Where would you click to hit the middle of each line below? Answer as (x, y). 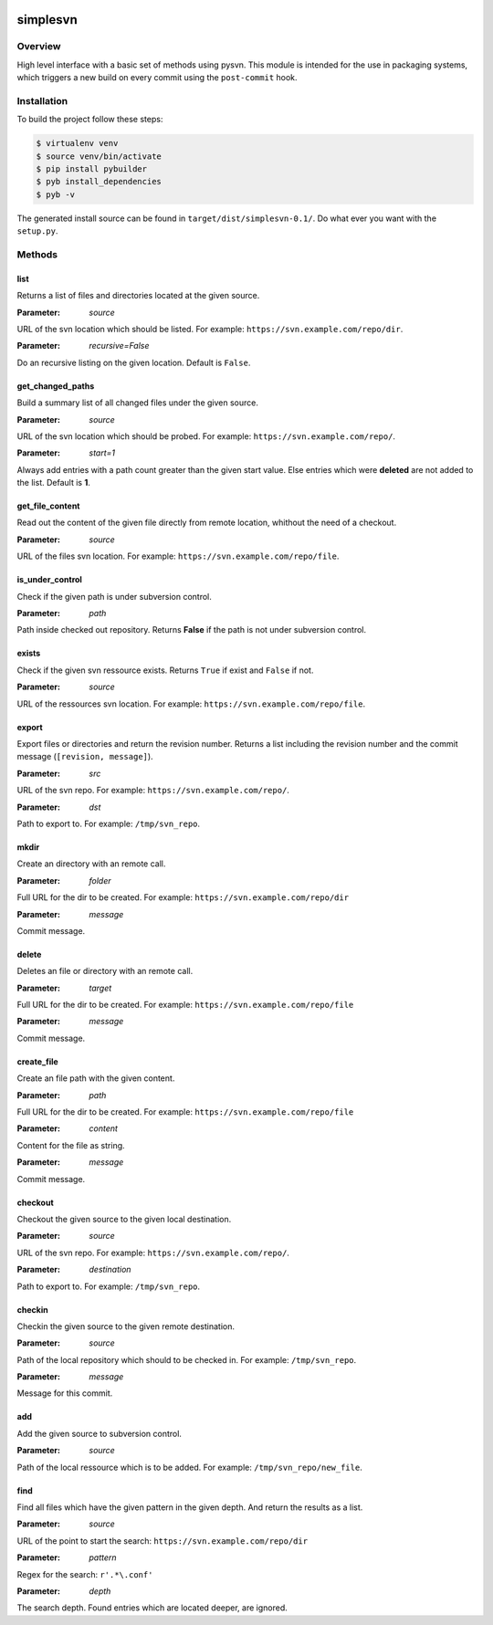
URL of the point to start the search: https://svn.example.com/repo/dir (163, 1541)
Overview (39, 47)
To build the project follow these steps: (90, 120)
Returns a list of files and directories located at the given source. (138, 296)
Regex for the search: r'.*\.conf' (85, 1574)
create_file (37, 1061)
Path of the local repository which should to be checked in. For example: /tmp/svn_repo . (187, 1359)
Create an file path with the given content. (96, 1078)
